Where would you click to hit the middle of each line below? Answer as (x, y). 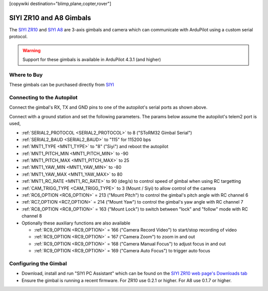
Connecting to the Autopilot (43, 97)
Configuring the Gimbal (38, 263)
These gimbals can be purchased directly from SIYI (62, 85)
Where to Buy (26, 74)
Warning (32, 50)
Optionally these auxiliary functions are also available (76, 223)
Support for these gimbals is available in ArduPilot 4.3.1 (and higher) (92, 60)
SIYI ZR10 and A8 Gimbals (50, 18)
